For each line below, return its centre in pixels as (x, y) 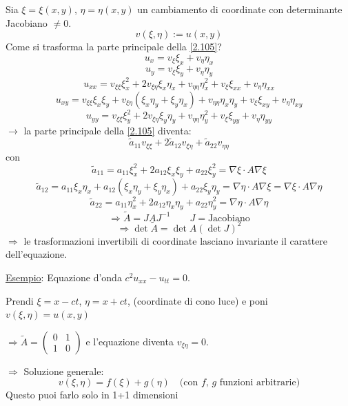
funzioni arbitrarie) (260, 383)
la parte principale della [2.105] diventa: (108, 131)
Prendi (20, 300)
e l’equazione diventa (130, 341)
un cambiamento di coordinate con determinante (240, 9)
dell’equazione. (37, 254)
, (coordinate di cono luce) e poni (197, 300)
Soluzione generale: (64, 371)
